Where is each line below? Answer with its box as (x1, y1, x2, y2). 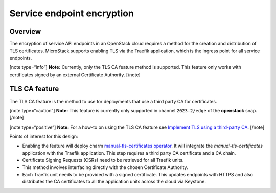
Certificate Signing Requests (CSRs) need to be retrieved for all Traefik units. (22, 157, 184, 163)
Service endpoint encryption (9, 8, 134, 19)
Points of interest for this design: (9, 133, 78, 140)
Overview (9, 27, 41, 36)
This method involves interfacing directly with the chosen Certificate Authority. (22, 164, 189, 171)
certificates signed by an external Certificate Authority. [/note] (9, 71, 141, 78)
